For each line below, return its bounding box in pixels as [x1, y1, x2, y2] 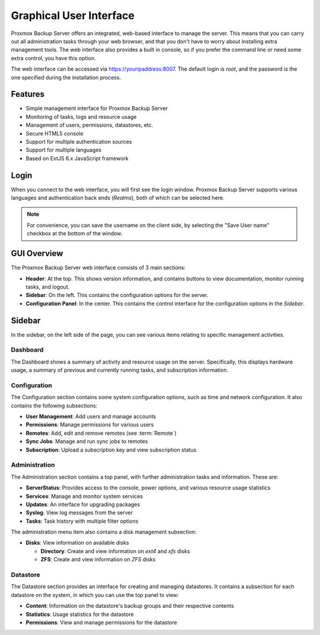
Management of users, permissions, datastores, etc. [25, 122, 153, 129]
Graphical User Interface [11, 9, 135, 22]
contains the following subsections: [11, 402, 98, 409]
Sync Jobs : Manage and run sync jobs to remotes [25, 438, 148, 445]
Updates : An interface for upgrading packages [25, 501, 140, 508]
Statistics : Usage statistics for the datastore [25, 611, 134, 618]
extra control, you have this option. [11, 54, 96, 62]
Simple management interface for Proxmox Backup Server [25, 105, 168, 112]
